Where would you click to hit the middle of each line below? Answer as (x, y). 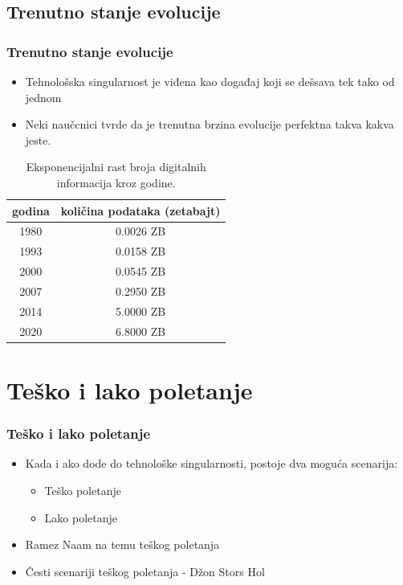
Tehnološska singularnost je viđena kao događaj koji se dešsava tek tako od (210, 81)
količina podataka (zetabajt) (140, 210)
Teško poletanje (83, 490)
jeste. (38, 139)
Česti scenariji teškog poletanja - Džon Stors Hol (145, 571)
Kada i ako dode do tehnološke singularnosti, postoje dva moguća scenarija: (212, 463)
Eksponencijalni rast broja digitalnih (116, 167)
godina (31, 210)
